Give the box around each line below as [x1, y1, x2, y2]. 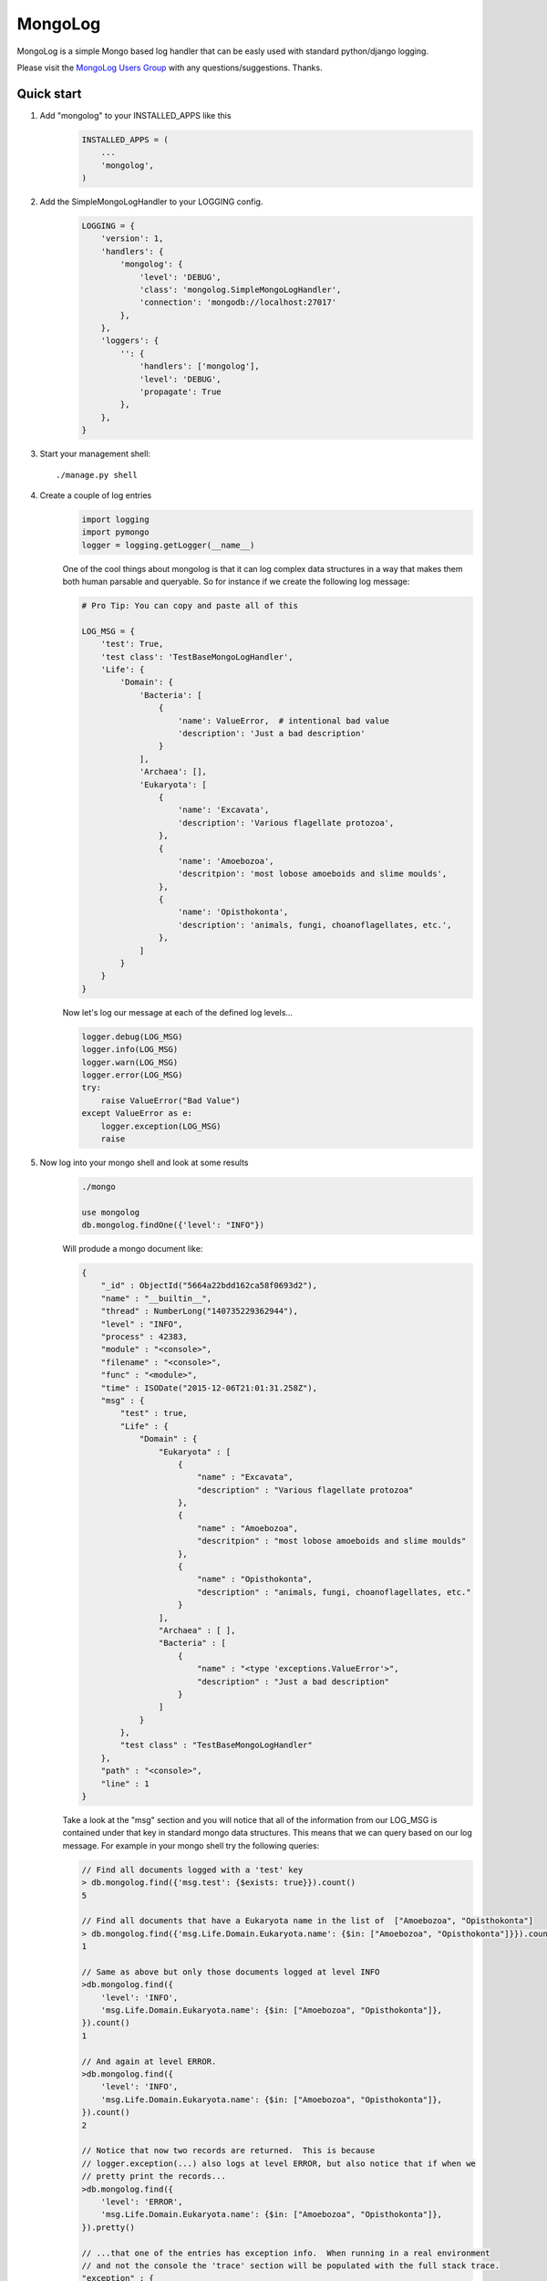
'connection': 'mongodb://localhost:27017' [139, 297, 337, 307]
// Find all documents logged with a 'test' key [81, 1864, 304, 1875]
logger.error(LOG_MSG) [81, 1069, 183, 1080]
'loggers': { [100, 336, 160, 346]
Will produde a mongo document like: [62, 1244, 203, 1255]
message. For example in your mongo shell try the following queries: [62, 1839, 320, 1851]
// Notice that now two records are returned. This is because [81, 2145, 376, 2156]
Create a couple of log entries [39, 489, 152, 501]
